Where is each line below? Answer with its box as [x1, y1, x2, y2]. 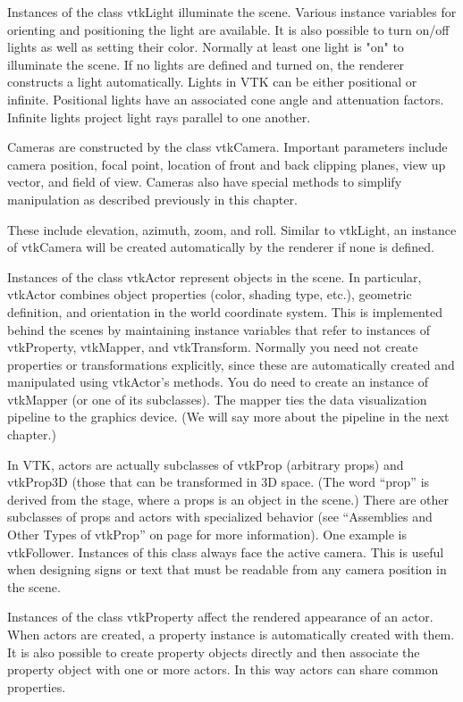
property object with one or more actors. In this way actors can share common [7, 660, 439, 679]
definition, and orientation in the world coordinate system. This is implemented [7, 302, 442, 321]
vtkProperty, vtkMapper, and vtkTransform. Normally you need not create [7, 338, 418, 356]
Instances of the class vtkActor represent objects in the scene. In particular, [7, 267, 422, 286]
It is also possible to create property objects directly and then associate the [7, 642, 420, 661]
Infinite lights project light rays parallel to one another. [7, 107, 311, 126]
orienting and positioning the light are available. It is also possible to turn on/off [7, 20, 450, 38]
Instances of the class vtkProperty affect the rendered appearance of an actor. [7, 607, 434, 626]
